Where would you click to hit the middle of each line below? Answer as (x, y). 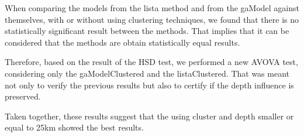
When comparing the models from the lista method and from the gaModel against (152, 8)
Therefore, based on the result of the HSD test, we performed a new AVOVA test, (151, 62)
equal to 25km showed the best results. (74, 127)
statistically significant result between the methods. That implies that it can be (147, 31)
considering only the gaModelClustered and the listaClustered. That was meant (147, 73)
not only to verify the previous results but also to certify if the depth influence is (149, 85)
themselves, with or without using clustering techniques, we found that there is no (152, 19)
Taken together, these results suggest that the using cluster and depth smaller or (149, 116)
